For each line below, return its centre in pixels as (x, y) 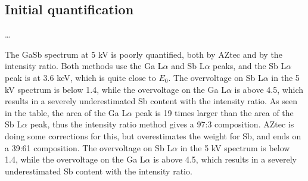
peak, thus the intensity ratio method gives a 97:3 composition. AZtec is (162, 124)
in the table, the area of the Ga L (66, 112)
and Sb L (188, 66)
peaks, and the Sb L (250, 66)
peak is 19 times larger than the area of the (214, 112)
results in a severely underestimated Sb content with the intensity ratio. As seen (151, 101)
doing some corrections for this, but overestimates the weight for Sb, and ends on (153, 135)
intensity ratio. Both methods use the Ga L (84, 66)
